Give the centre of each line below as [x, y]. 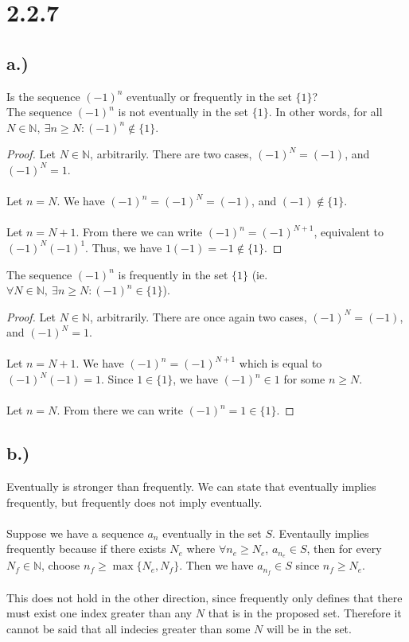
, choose [61, 565]
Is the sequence [43, 96]
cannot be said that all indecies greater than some [129, 628]
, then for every [344, 549]
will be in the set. [309, 628]
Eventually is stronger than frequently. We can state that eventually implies [191, 486]
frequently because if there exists [86, 549]
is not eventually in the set [183, 112]
